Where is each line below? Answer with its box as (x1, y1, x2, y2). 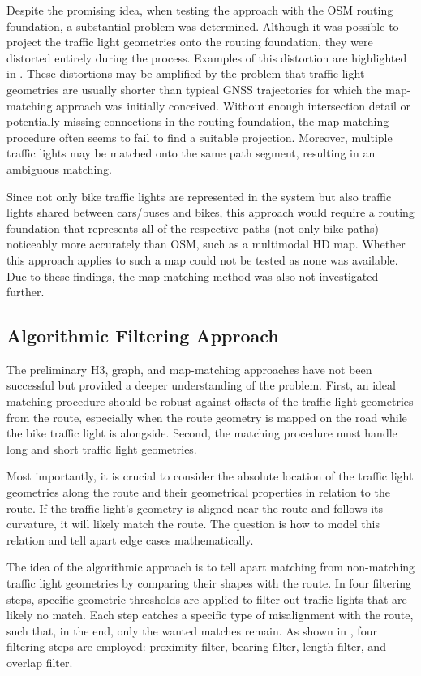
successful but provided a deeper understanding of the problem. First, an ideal (6, 377, 396, 394)
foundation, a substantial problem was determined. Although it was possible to (6, 17, 399, 34)
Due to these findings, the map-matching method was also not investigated (6, 267, 379, 284)
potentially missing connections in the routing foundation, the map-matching (6, 113, 389, 130)
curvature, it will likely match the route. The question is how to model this (6, 515, 380, 532)
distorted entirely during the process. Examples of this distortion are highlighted (6, 49, 407, 66)
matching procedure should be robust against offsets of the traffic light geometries (6, 393, 414, 410)
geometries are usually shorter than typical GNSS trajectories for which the (6, 80, 382, 97)
